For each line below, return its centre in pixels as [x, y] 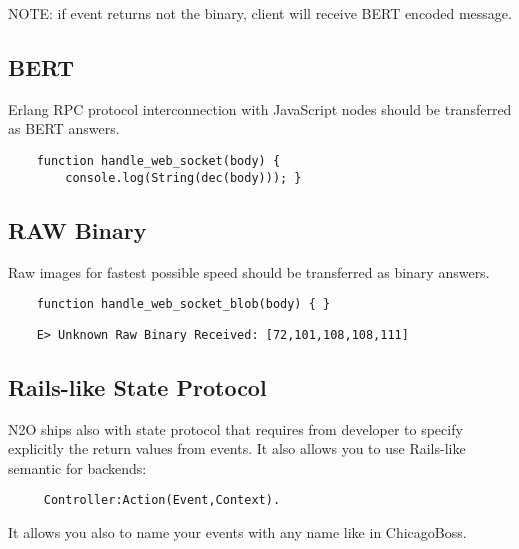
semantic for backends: [77, 467]
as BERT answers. [64, 128]
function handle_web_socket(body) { [158, 160]
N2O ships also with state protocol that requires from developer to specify [235, 428]
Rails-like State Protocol [137, 386]
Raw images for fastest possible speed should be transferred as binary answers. [249, 271]
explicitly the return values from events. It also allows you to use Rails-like [237, 448]
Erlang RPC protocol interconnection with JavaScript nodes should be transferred [260, 108]
